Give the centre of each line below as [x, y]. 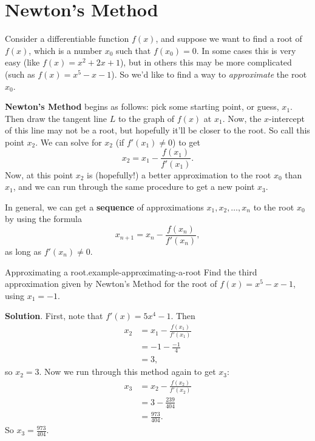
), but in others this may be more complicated [206, 62]
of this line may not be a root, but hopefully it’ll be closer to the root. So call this [157, 130]
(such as [20, 74]
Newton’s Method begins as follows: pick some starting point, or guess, [142, 106]
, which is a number [66, 50]
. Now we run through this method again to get [127, 372]
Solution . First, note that [54, 316]
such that [134, 50]
